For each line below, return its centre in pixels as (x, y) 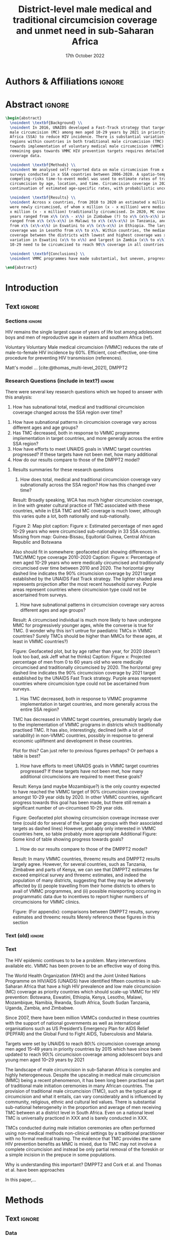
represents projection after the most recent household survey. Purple (84, 584)
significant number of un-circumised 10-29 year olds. (68, 808)
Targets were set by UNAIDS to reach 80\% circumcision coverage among (83, 1044)
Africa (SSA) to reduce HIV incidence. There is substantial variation (87, 137)
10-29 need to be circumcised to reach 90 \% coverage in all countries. (88, 245)
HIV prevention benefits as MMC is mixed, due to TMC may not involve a (81, 1144)
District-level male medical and (85, 9)
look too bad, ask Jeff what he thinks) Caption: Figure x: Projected (81, 657)
